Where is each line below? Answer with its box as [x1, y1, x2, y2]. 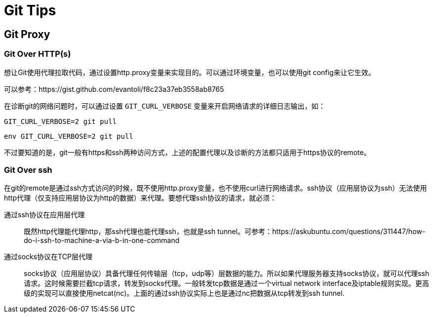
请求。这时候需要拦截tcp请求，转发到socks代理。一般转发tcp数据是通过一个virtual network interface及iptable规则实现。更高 [24, 279, 429, 288]
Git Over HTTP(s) [4, 49, 71, 59]
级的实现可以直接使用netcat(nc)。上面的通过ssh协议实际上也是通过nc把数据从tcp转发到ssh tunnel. [24, 289, 345, 298]
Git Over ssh [4, 164, 52, 175]
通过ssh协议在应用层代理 [4, 210, 85, 219]
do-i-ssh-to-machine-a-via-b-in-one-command [24, 236, 180, 245]
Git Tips [4, 2, 56, 19]
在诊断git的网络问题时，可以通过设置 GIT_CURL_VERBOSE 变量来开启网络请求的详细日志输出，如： [4, 101, 326, 110]
